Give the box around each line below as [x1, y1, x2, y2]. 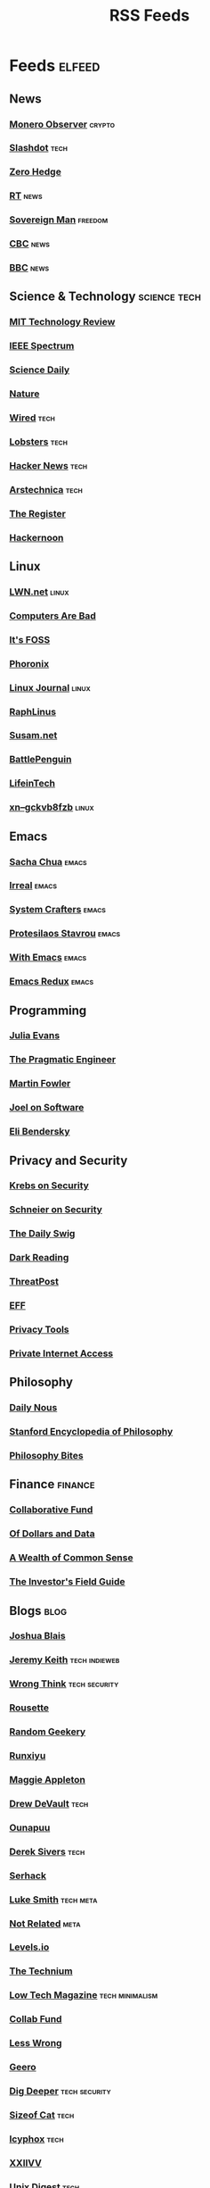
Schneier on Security [9, 1203, 102, 1216]
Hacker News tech [9, 459, 88, 471]
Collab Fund [9, 2013, 62, 2026]
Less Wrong [9, 2037, 62, 2050]
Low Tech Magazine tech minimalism [9, 1989, 158, 2001]
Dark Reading [9, 1252, 69, 1264]
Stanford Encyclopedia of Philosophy [9, 1426, 174, 1438]
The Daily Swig [9, 1227, 76, 1240]
